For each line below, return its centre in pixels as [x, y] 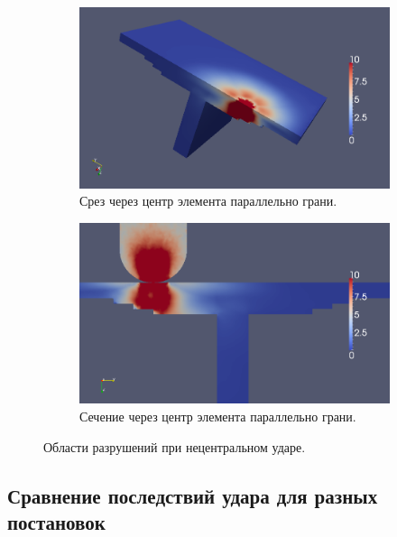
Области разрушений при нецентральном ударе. [175, 446]
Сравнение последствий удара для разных [193, 495]
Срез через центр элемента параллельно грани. [208, 201]
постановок [56, 522]
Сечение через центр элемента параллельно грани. [218, 417]
